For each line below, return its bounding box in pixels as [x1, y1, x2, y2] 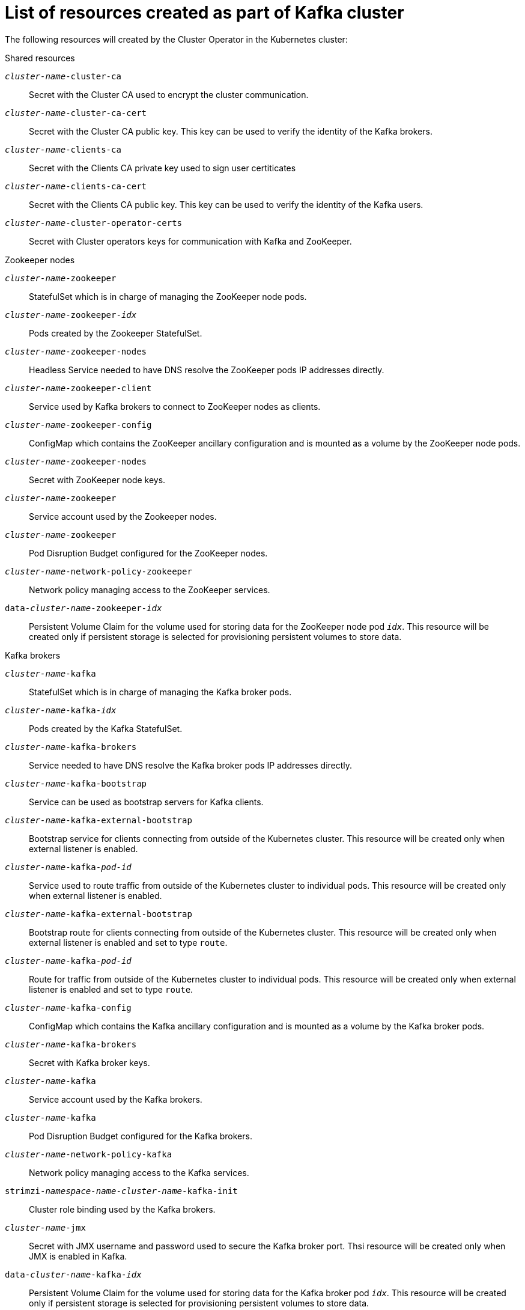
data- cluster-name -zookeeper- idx [5, 603, 162, 613]
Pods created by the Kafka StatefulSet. [29, 723, 183, 734]
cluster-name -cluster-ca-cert [5, 108, 147, 118]
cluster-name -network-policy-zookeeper [5, 566, 192, 576]
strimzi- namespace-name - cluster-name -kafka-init [5, 1186, 238, 1196]
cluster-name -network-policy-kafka [5, 1149, 172, 1159]
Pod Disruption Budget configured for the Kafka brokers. [29, 1130, 252, 1141]
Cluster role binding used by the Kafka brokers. [29, 1204, 216, 1214]
